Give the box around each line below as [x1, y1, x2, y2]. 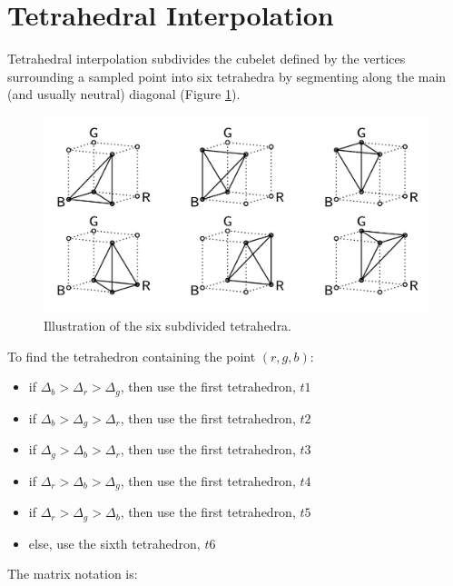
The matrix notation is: [7, 564, 138, 583]
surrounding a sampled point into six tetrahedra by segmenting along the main [7, 66, 447, 85]
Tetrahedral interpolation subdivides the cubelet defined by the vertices [7, 49, 406, 68]
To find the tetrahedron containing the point [7, 346, 256, 365]
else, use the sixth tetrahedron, [28, 533, 201, 552]
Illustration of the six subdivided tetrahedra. [44, 316, 292, 335]
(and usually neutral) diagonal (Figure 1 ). [7, 84, 241, 104]
